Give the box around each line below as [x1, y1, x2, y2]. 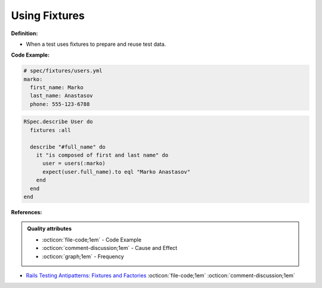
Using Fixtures [11, 9, 85, 22]
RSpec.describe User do [23, 118, 94, 125]
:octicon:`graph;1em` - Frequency [42, 253, 125, 260]
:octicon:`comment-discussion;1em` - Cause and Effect [42, 245, 178, 252]
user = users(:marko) [42, 160, 106, 167]
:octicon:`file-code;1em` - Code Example [42, 236, 142, 243]
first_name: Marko [30, 84, 83, 91]
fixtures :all [30, 127, 72, 133]
